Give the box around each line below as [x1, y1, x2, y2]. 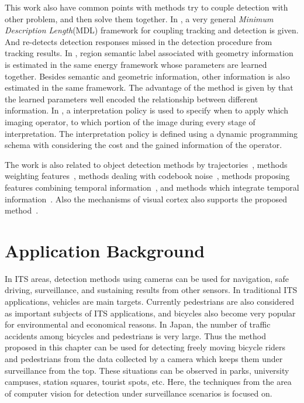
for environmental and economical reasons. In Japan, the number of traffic [5, 318, 271, 330]
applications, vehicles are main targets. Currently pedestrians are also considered [5, 295, 295, 307]
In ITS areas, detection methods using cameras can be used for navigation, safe [5, 272, 289, 284]
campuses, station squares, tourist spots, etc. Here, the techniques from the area [5, 376, 292, 388]
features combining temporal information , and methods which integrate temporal [5, 181, 299, 193]
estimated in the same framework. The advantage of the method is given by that [5, 81, 293, 94]
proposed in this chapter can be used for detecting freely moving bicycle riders [5, 341, 286, 353]
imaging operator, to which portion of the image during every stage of [5, 115, 255, 128]
